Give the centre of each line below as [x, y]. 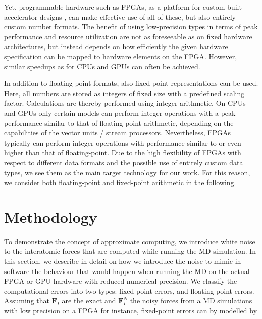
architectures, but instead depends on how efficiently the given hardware [116, 46]
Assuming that [27, 301]
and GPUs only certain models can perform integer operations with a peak [120, 112]
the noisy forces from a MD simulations [191, 301]
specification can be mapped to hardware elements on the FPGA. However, [121, 56]
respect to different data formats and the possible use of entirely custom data [124, 162]
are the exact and [89, 301]
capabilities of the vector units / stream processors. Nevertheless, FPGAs [117, 133]
